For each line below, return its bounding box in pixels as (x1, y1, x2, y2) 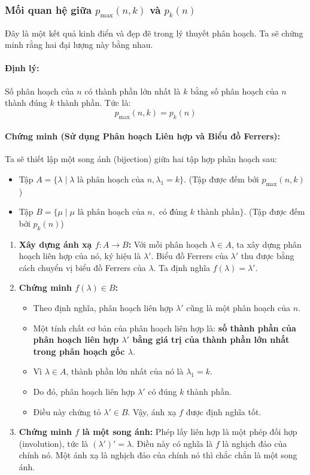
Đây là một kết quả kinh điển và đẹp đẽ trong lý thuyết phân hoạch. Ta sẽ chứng (5, 26, 303, 39)
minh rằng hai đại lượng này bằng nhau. (5, 38, 153, 51)
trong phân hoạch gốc (33, 345, 125, 357)
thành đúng (5, 96, 47, 109)
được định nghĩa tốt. (186, 405, 262, 418)
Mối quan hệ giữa (5, 2, 92, 17)
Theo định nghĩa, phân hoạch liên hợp (33, 302, 174, 314)
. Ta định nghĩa (153, 261, 211, 273)
